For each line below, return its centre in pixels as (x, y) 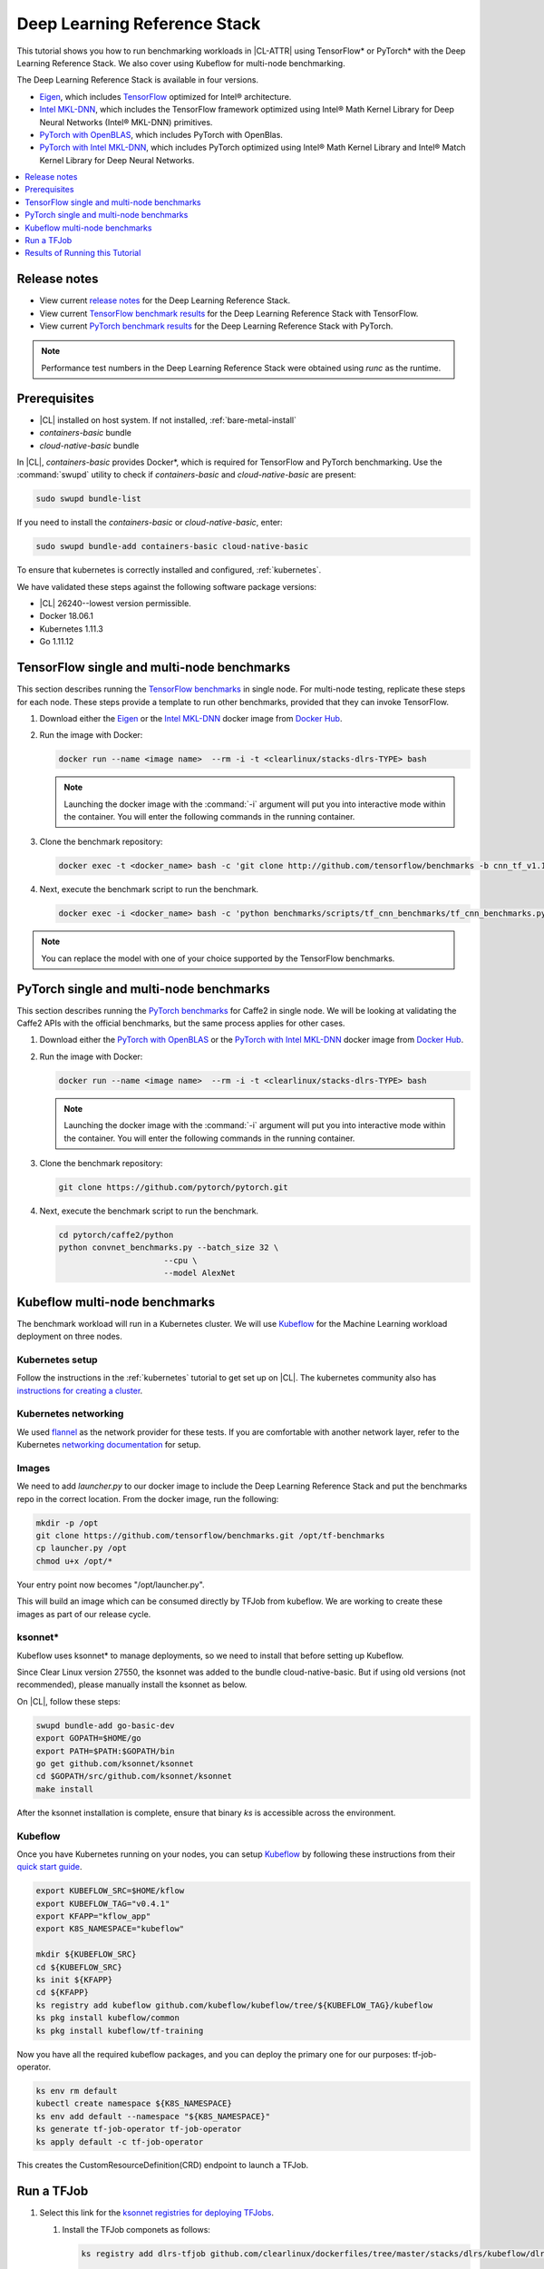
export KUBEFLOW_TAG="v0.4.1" (103, 1903)
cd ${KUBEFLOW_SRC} (79, 1967)
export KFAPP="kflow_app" (93, 1916)
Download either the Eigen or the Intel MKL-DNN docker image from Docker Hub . (191, 718)
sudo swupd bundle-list (89, 499)
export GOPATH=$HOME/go (89, 1739)
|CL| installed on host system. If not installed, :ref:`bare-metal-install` (168, 420)
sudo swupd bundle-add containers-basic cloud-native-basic (172, 546)
